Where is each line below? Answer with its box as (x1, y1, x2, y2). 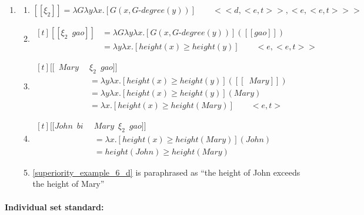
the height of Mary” (32, 177, 105, 190)
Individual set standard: (5, 200, 104, 213)
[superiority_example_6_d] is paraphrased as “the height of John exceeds (32, 166, 300, 178)
